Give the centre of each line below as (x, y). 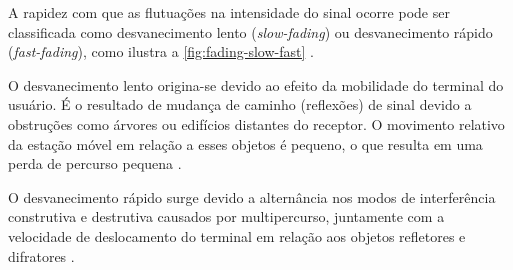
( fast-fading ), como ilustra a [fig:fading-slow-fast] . (161, 51)
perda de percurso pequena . (95, 163)
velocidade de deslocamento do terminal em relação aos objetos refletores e (237, 235)
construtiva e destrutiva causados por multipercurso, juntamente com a (226, 216)
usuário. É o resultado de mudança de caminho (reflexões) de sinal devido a (240, 104)
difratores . (41, 255)
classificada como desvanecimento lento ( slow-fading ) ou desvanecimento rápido (250, 31)
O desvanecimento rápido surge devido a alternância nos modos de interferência (252, 196)
